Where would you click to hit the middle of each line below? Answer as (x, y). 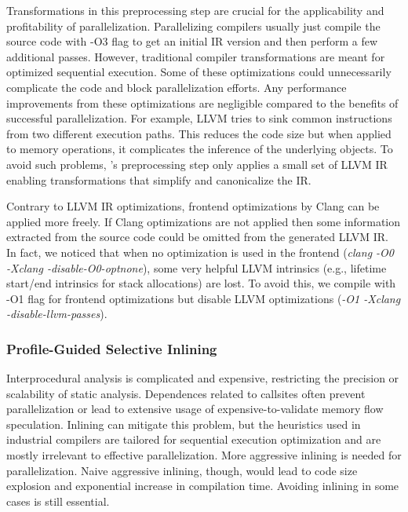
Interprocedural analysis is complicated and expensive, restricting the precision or (203, 378)
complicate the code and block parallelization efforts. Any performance (177, 87)
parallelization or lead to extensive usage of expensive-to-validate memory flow (195, 409)
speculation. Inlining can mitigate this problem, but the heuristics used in (184, 424)
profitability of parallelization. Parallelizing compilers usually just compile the (193, 26)
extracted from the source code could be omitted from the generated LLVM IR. (197, 237)
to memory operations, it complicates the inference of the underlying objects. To (200, 149)
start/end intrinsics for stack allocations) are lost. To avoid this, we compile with (201, 283)
